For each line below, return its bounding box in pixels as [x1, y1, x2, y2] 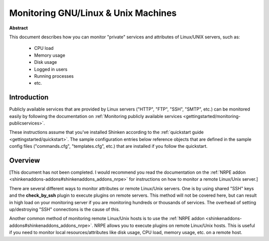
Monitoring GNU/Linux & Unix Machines [9, 7, 177, 18]
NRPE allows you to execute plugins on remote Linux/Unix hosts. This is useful [94, 222, 255, 229]
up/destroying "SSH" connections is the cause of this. [9, 207, 120, 212]
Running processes [34, 73, 74, 79]
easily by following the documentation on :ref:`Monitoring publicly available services [9, 113, 182, 119]
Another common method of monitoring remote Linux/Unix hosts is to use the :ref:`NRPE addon [9, 216, 205, 222]
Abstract [9, 25, 28, 31]
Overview [9, 156, 40, 164]
